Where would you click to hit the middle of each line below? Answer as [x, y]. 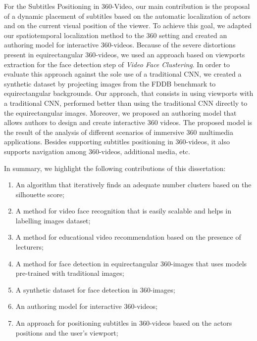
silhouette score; [40, 194]
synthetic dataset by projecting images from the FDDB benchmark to [110, 83]
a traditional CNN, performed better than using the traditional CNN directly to [126, 103]
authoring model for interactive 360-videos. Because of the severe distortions [120, 45]
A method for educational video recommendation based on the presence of [128, 237]
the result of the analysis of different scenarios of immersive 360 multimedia [119, 132]
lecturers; [29, 247]
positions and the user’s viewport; [67, 332]
